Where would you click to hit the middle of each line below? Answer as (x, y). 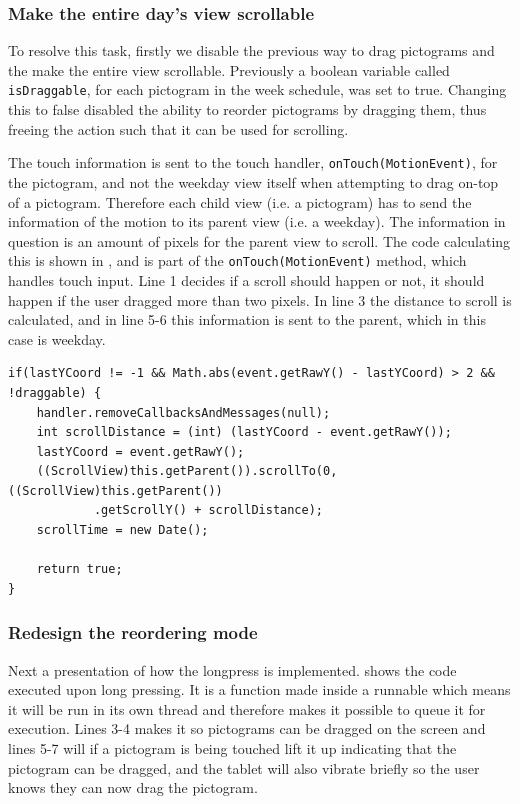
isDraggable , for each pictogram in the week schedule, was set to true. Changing (257, 89)
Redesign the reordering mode (133, 632)
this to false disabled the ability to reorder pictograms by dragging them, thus (247, 109)
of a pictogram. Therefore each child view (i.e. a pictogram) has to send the (240, 201)
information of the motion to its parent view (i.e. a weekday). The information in (257, 221)
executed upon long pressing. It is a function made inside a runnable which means (259, 689)
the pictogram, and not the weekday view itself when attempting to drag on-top (253, 181)
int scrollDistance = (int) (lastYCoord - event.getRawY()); (244, 432)
